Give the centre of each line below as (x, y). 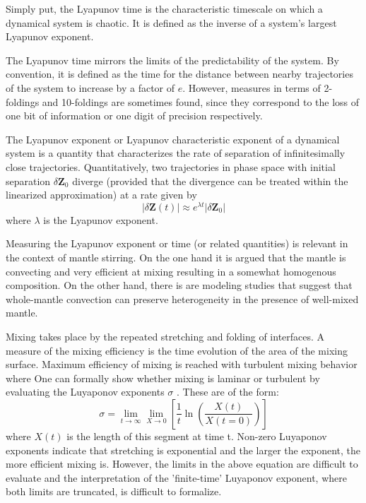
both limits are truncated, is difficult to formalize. (114, 491)
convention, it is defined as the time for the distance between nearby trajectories (179, 74)
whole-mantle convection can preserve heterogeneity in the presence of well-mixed (182, 298)
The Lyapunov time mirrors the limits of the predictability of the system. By (172, 60)
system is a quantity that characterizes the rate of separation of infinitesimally (176, 153)
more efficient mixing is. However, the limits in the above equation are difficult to (182, 464)
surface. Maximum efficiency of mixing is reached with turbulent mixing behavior (182, 364)
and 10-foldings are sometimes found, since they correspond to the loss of (201, 101)
